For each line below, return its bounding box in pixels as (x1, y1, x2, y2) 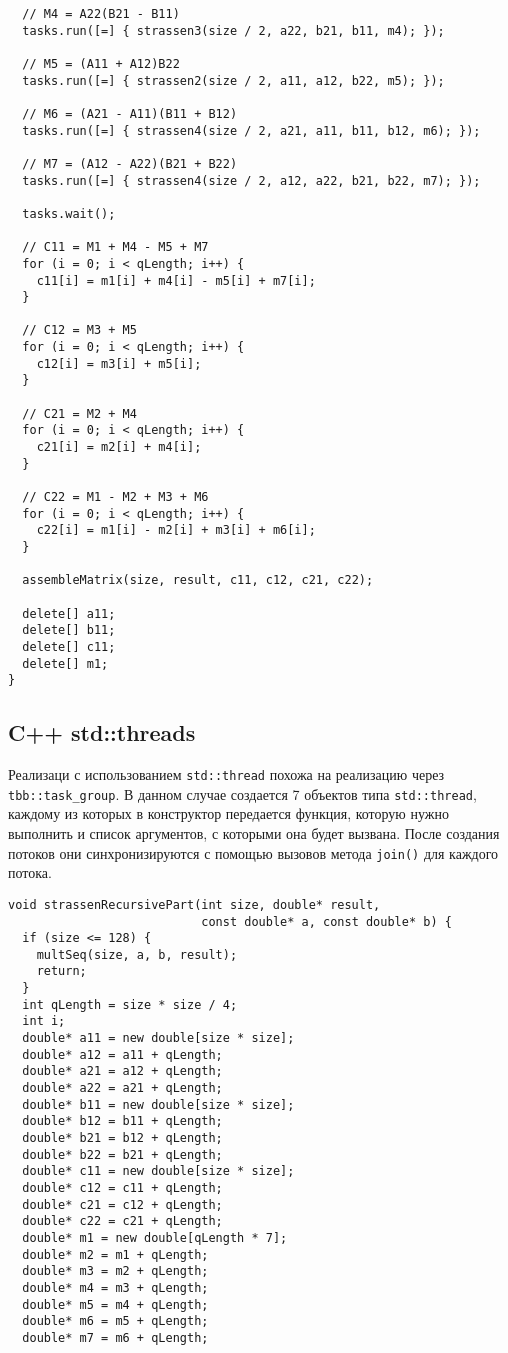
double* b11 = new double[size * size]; (22, 1097, 295, 1112)
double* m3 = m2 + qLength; (22, 1264, 209, 1279)
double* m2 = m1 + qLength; (22, 1247, 209, 1262)
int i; (22, 1014, 66, 1029)
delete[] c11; (22, 639, 116, 654)
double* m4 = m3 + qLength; (22, 1280, 209, 1295)
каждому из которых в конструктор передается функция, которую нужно (8, 803, 449, 824)
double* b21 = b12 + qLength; (22, 1131, 223, 1146)
